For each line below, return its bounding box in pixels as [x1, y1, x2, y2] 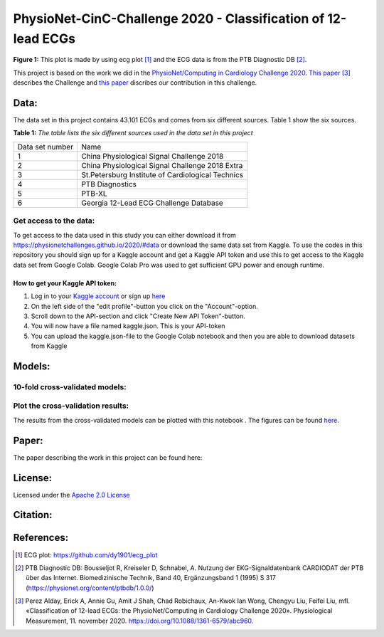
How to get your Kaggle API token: [13, 278, 117, 288]
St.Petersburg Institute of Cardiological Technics [81, 169, 244, 179]
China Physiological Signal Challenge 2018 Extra [81, 160, 243, 170]
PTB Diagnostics [81, 179, 137, 189]
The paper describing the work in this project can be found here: [13, 453, 203, 462]
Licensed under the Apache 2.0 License [13, 490, 131, 499]
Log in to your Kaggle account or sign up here [31, 292, 166, 300]
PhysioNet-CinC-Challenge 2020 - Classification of [13, 11, 325, 26]
